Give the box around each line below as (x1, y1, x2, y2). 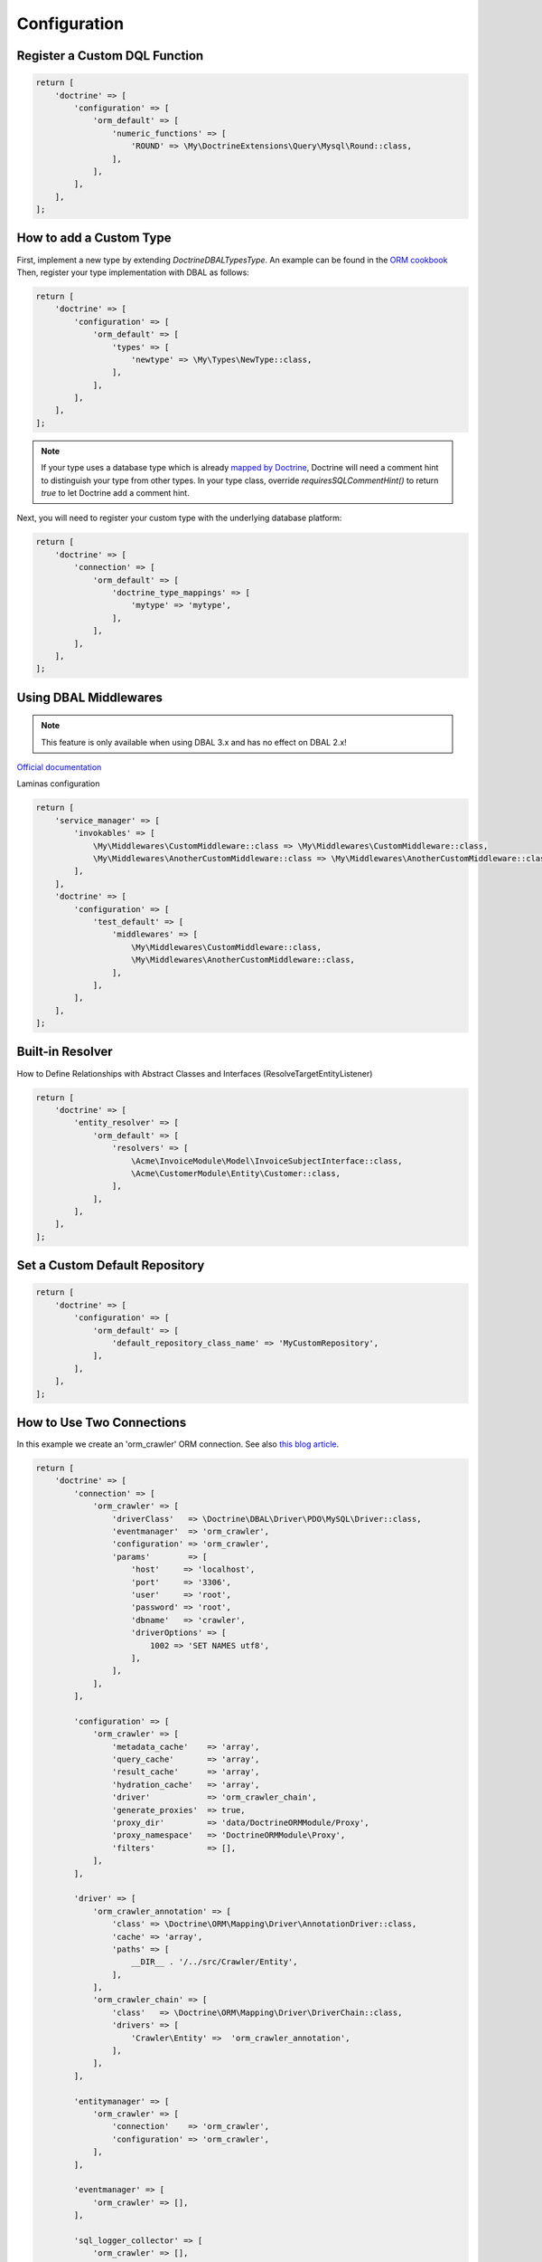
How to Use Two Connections (16, 1414, 187, 1430)
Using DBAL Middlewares (16, 689, 163, 705)
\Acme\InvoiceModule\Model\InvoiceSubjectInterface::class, (131, 1155, 403, 1166)
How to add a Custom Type (16, 231, 172, 246)
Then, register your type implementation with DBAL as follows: (16, 267, 250, 278)
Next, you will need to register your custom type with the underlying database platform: (16, 512, 342, 524)
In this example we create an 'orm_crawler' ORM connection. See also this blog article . (16, 1439, 340, 1449)
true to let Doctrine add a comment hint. (41, 488, 190, 498)
